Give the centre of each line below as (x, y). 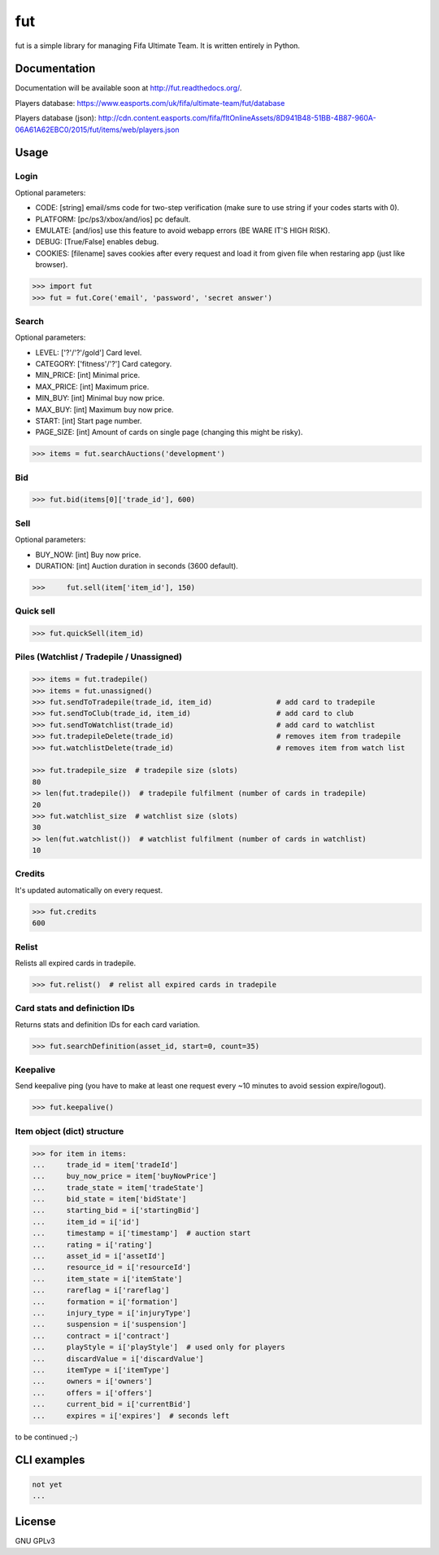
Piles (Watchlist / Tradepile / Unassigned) (99, 657)
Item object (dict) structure (70, 1131)
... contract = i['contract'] (101, 1335)
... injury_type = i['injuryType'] (111, 1313)
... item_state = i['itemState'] (107, 1278)
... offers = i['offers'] (92, 1392)
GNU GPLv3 (35, 1541)
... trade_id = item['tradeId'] (105, 1164)
